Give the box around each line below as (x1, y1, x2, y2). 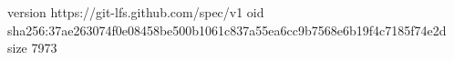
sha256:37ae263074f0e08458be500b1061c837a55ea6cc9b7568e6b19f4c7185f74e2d (7, 20, 447, 39)
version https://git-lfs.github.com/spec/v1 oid (7, 3, 264, 21)
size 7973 (7, 38, 57, 57)
